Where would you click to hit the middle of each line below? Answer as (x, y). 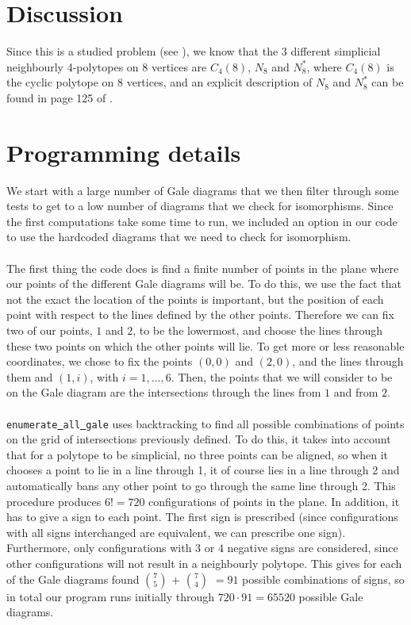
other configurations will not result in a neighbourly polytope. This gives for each (204, 563)
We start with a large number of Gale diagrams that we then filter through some (203, 190)
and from (356, 392)
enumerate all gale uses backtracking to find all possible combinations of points (205, 423)
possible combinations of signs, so (323, 579)
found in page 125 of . (60, 97)
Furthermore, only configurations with (99, 548)
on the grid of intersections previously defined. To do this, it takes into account (199, 439)
